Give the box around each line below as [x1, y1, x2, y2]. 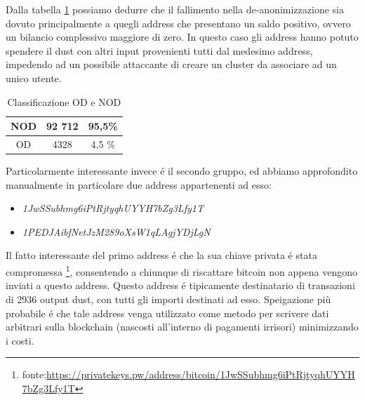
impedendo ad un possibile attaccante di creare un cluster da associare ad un [6, 57, 337, 72]
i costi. [6, 333, 34, 347]
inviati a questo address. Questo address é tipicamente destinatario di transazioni [6, 278, 355, 293]
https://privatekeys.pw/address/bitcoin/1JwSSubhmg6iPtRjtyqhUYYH [46, 367, 355, 382]
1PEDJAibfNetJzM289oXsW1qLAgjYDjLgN [22, 224, 211, 239]
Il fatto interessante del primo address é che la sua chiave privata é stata [6, 248, 317, 262]
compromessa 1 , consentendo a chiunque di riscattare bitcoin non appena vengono [6, 262, 357, 279]
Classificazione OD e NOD [7, 94, 121, 109]
